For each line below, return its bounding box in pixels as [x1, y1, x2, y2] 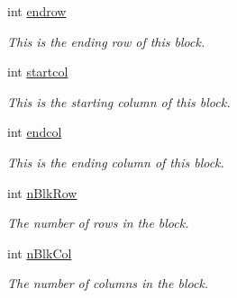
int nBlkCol [7, 243, 72, 262]
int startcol [7, 62, 68, 81]
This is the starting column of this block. [7, 92, 231, 111]
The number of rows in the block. [7, 213, 189, 232]
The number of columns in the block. [7, 274, 209, 293]
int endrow [7, 2, 67, 20]
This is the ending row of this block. [7, 32, 205, 50]
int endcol [7, 122, 62, 141]
